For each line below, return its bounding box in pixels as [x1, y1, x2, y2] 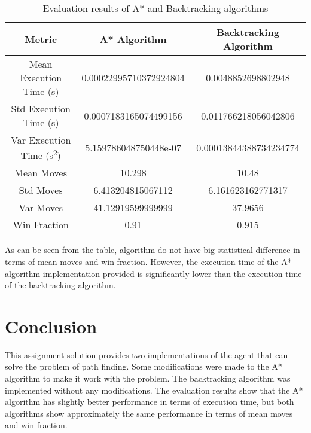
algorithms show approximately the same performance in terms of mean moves [5, 407, 293, 419]
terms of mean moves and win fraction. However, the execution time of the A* [5, 255, 292, 267]
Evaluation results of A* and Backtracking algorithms [42, 1, 269, 15]
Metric [25, 32, 57, 46]
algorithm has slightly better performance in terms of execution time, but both [5, 395, 294, 408]
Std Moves [19, 183, 63, 197]
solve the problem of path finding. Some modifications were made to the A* [5, 360, 282, 373]
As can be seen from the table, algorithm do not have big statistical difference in [5, 243, 300, 256]
